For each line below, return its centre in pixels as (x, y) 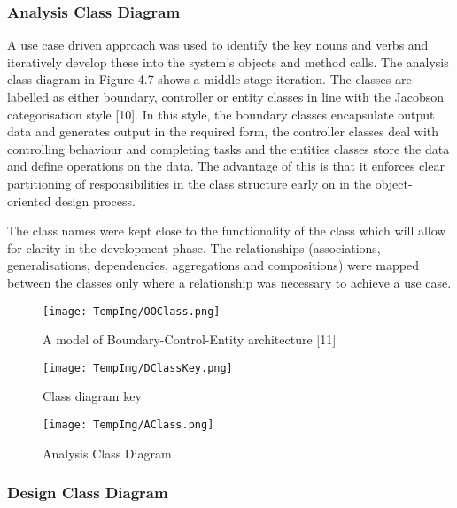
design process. (95, 200)
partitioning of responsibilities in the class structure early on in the (189, 183)
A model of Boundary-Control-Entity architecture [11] (190, 339)
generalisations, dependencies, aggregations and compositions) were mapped (213, 265)
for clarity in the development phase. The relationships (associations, (194, 247)
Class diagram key (92, 396)
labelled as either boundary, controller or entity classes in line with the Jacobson (226, 96)
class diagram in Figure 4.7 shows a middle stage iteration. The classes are (209, 79)
